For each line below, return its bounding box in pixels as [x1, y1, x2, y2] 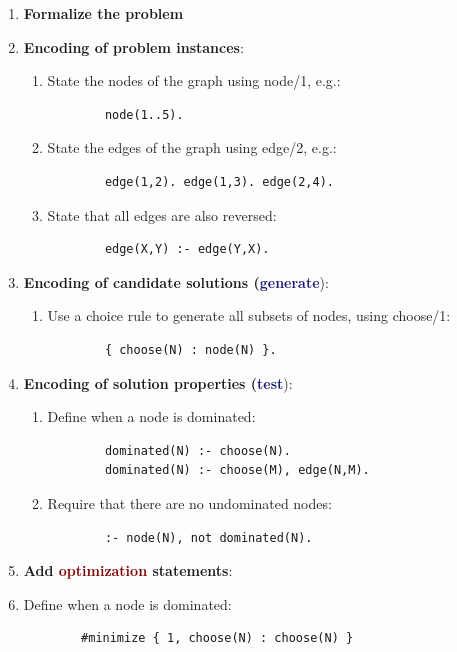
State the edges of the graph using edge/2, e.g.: [47, 137, 337, 158]
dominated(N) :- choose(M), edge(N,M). [104, 463, 370, 478]
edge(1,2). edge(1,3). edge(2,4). [104, 174, 334, 189]
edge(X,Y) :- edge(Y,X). [104, 242, 270, 257]
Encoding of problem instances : [23, 36, 244, 57]
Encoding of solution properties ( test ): [23, 372, 293, 393]
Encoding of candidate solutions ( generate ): [23, 271, 329, 292]
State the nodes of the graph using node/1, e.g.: [47, 70, 341, 91]
